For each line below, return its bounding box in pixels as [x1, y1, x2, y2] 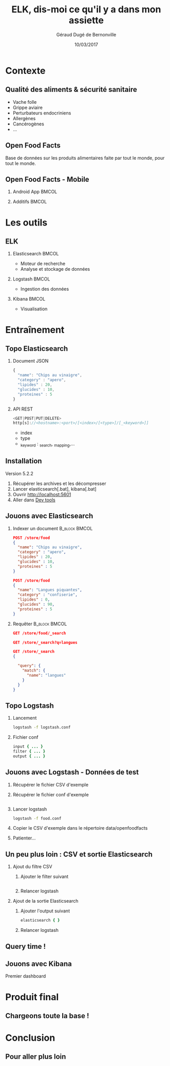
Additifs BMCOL [12, 199, 47, 205]
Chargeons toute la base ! [5, 1011, 89, 1020]
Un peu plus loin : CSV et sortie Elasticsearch [5, 850, 153, 858]
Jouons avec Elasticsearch [5, 512, 93, 520]
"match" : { [22, 668, 46, 674]
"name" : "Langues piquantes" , [17, 587, 82, 593]
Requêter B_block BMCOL [12, 621, 67, 627]
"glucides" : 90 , [17, 602, 55, 607]
